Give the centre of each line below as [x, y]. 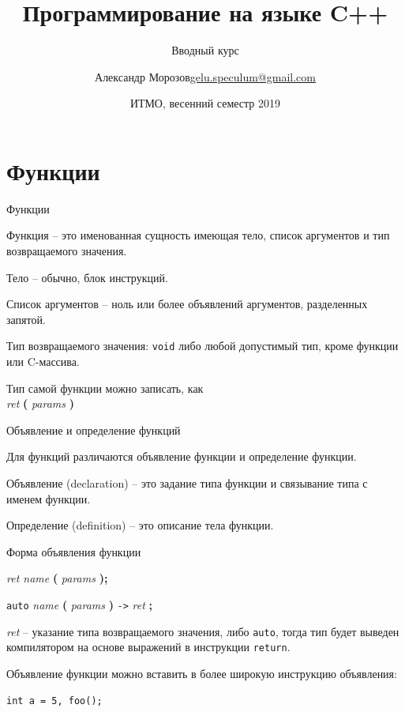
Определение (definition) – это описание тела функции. [140, 525]
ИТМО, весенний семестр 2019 [205, 103]
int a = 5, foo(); [54, 701]
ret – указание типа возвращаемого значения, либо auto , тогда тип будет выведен [203, 631]
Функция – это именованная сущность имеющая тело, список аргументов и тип [198, 235]
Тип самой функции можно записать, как [105, 388]
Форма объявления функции [74, 551]
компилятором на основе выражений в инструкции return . [148, 647]
